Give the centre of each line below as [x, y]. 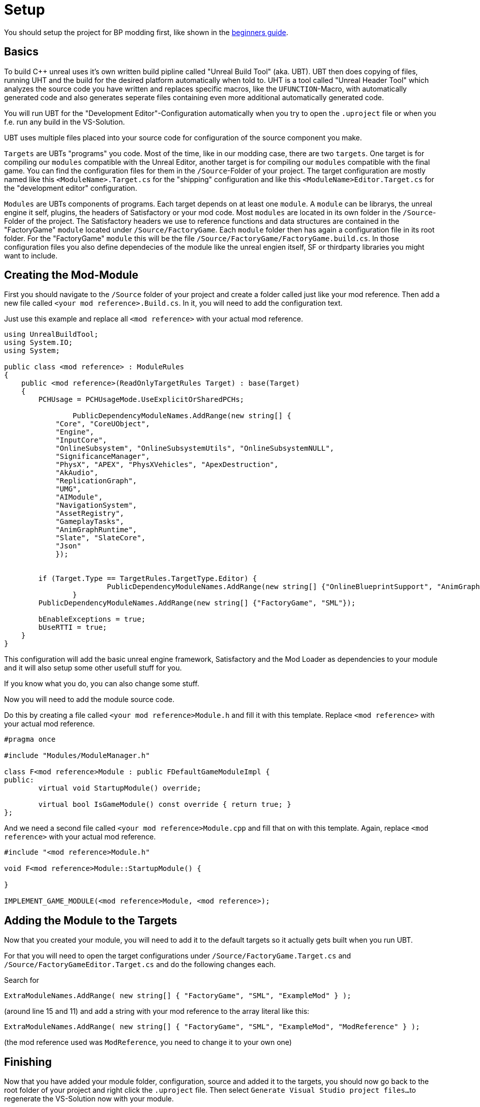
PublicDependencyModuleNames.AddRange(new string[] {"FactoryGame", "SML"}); [197, 603]
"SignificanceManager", [103, 457]
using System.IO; [38, 343]
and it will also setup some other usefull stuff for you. [93, 668]
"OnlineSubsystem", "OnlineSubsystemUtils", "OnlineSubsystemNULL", [195, 448]
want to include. [31, 255]
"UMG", [68, 489]
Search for [22, 980]
